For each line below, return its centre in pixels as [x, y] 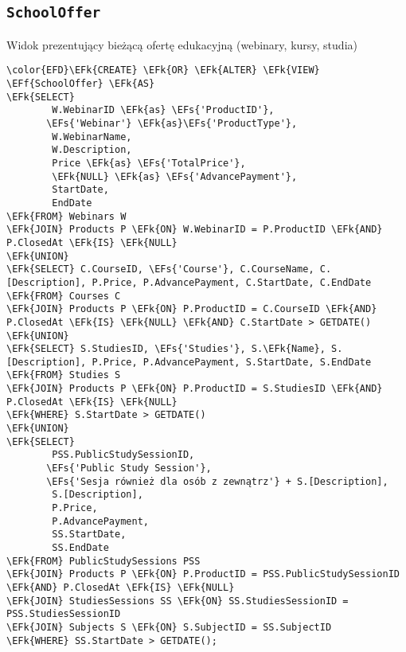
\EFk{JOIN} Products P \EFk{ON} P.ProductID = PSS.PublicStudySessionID [203, 574]
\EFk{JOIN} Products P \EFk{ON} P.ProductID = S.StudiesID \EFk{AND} [195, 389]
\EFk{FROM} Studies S [64, 375]
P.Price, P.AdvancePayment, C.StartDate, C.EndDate [232, 282]
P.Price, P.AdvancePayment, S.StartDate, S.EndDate [232, 362]
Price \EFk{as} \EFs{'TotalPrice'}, [149, 163]
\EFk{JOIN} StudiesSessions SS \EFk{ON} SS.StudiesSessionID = [178, 601]
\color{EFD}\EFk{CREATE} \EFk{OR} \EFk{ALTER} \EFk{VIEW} [163, 70]
